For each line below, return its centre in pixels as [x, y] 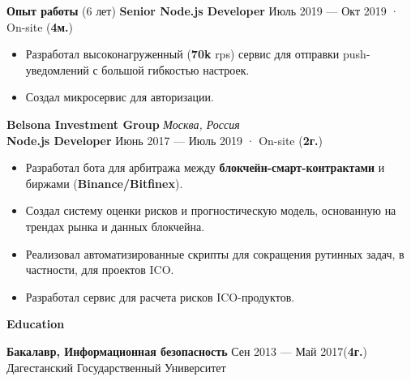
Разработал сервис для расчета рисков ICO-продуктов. [160, 296]
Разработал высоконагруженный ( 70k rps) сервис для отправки [182, 54]
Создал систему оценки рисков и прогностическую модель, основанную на [211, 210]
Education [36, 324]
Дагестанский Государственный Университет [116, 367]
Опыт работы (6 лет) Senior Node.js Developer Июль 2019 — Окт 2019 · [203, 11]
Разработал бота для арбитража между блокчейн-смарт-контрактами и [205, 167]
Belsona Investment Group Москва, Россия [123, 124]
